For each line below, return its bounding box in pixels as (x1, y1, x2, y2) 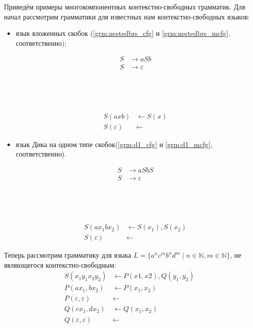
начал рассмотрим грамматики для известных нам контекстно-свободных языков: (4, 11, 250, 21)
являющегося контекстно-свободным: (4, 259, 116, 270)
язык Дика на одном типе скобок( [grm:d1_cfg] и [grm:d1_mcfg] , (15, 139, 213, 149)
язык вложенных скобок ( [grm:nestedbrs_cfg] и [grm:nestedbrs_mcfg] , (15, 28, 231, 38)
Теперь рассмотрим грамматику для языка (4, 250, 131, 260)
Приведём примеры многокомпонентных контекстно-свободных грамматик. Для (4, 1, 246, 11)
